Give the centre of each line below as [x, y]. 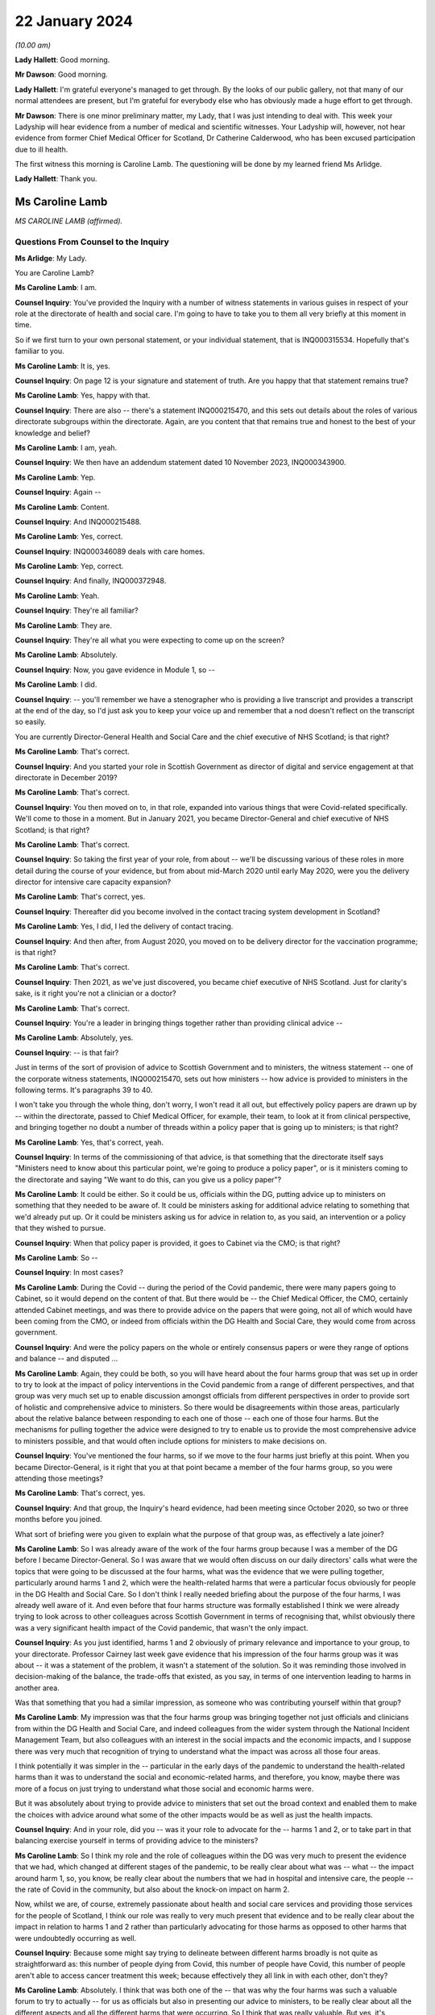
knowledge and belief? [53, 433]
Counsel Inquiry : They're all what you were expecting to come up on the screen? [150, 640]
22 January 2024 [74, 21]
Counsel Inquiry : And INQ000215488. [78, 521]
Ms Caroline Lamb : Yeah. [57, 596]
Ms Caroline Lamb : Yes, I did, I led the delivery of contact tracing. [124, 926]
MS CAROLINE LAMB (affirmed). [69, 221]
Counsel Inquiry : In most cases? [69, 1273]
